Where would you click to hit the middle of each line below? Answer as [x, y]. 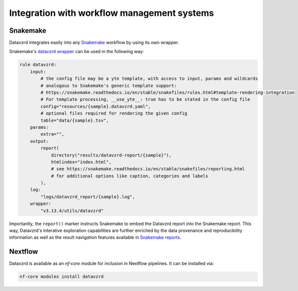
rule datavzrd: [38, 65]
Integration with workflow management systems [112, 13]
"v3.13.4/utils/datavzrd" [72, 211]
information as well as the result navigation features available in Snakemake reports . [95, 237]
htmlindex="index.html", [81, 162]
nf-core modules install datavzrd [62, 277]
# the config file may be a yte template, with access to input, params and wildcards [149, 79]
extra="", [52, 134]
